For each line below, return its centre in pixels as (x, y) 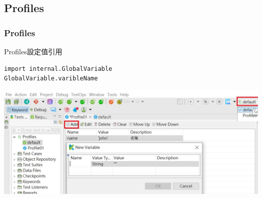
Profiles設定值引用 (33, 51)
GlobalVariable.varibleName (51, 79)
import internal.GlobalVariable (58, 69)
